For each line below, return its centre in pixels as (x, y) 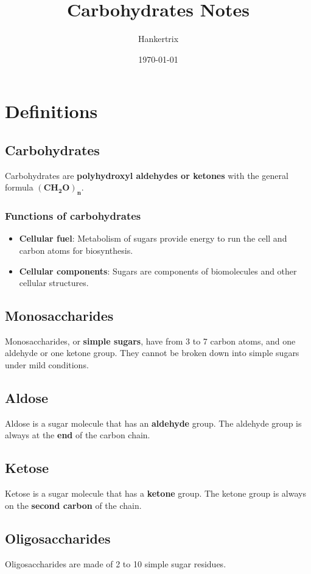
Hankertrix (158, 39)
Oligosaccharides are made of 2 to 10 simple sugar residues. (116, 563)
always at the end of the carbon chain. (78, 435)
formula (19, 187)
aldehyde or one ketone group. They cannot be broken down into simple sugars (152, 353)
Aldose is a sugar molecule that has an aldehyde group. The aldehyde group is (153, 423)
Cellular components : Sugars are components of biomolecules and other (158, 271)
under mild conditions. (47, 365)
